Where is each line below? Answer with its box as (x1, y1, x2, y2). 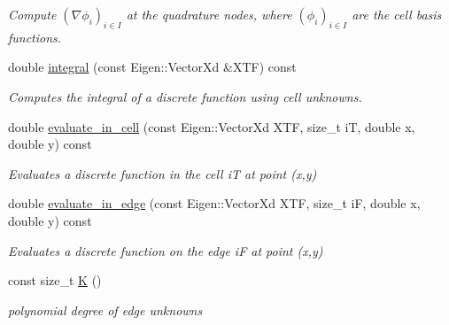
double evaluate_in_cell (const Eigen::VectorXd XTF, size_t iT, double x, (8, 117, 415, 135)
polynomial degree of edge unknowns (8, 300, 203, 319)
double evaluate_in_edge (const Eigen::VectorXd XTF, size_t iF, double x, (8, 194, 421, 213)
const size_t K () (8, 271, 102, 290)
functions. (8, 27, 62, 46)
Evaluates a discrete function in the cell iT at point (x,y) (8, 164, 317, 182)
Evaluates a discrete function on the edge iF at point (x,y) (8, 241, 323, 259)
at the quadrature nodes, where (126, 5, 292, 23)
